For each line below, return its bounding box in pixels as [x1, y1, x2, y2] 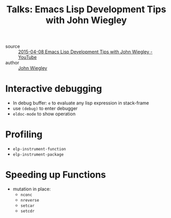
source [5, 43, 21, 50]
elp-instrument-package [12, 152, 64, 157]
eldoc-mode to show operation [12, 111, 76, 117]
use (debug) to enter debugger [12, 105, 78, 112]
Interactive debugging [5, 83, 102, 95]
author [5, 60, 20, 66]
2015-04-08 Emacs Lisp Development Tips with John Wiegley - [18, 49, 153, 55]
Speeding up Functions [5, 169, 106, 181]
